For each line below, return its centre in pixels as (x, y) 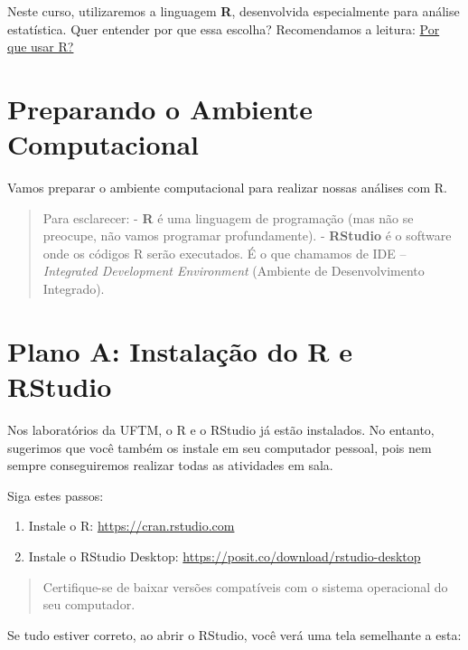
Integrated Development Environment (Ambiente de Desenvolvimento (234, 271)
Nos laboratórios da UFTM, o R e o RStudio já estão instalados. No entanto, (221, 429)
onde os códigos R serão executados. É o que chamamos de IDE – (225, 253)
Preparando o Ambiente (160, 108)
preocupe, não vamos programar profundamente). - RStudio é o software (247, 236)
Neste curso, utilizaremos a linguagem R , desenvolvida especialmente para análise (234, 11)
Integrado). (74, 289)
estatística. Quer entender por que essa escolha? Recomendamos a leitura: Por (224, 28)
